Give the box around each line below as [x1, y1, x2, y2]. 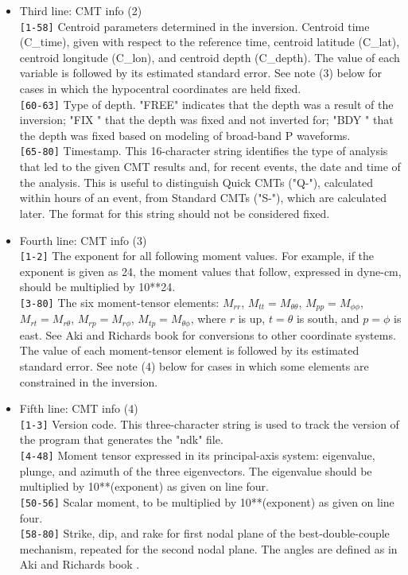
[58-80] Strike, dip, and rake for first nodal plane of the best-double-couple [19, 525, 390, 542]
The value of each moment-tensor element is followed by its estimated [19, 342, 359, 359]
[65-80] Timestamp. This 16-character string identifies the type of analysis [19, 142, 388, 159]
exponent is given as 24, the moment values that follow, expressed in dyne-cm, [19, 262, 402, 279]
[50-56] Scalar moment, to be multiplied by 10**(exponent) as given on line [19, 493, 394, 510]
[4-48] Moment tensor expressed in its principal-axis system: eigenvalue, [19, 447, 375, 464]
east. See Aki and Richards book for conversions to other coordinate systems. [19, 326, 396, 343]
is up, [238, 310, 266, 327]
